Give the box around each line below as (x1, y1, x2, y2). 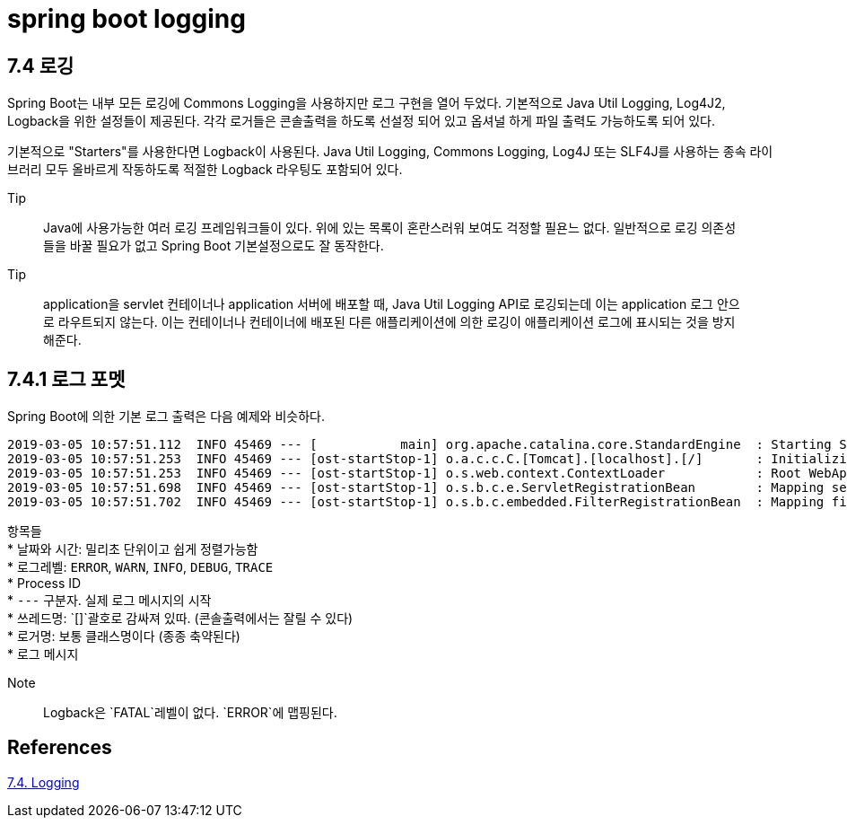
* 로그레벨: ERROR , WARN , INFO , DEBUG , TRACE (7, 559, 274, 575)
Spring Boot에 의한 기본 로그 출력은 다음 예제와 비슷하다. (7, 408, 325, 425)
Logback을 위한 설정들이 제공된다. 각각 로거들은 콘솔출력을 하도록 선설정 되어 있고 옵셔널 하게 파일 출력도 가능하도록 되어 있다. (7, 113, 716, 129)
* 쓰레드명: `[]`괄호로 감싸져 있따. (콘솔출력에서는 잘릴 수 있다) (7, 610, 354, 627)
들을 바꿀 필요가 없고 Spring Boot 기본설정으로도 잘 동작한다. (43, 238, 384, 254)
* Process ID (7, 575, 82, 592)
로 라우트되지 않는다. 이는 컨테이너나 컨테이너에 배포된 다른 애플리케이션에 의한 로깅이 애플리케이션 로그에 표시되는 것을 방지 (43, 314, 736, 330)
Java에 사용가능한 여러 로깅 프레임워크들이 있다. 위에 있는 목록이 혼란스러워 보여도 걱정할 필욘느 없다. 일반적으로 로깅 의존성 (43, 220, 737, 236)
